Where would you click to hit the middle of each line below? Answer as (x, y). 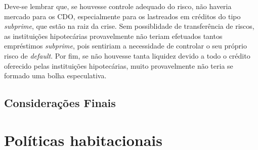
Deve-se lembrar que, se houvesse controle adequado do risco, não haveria (118, 6)
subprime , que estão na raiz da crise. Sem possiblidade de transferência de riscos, (129, 26)
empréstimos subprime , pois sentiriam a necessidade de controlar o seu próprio (125, 46)
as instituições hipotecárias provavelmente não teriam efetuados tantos (113, 36)
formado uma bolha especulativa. (55, 76)
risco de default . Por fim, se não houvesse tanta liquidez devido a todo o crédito (127, 55)
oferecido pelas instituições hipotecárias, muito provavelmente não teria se (119, 65)
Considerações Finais (60, 103)
